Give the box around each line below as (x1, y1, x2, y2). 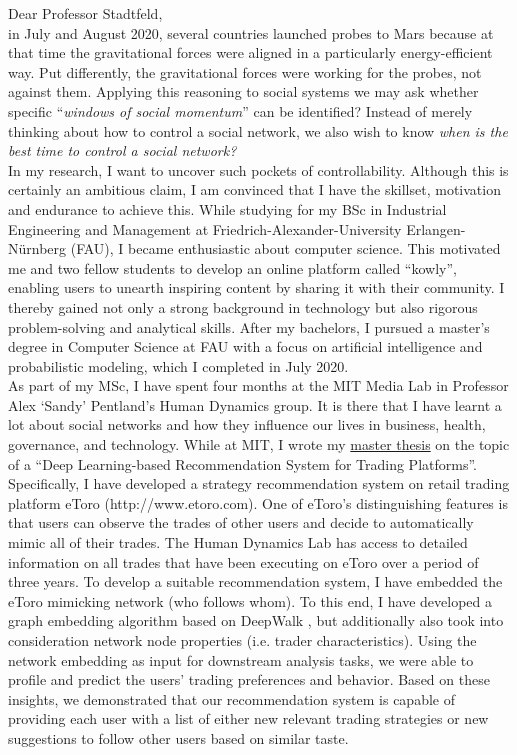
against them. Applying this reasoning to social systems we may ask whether (8, 81, 479, 102)
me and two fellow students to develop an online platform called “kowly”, (8, 257, 457, 278)
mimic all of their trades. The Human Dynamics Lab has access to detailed (8, 532, 468, 553)
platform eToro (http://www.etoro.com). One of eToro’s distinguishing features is (8, 492, 508, 513)
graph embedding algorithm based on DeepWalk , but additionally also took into (8, 610, 504, 631)
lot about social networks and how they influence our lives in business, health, (8, 414, 486, 435)
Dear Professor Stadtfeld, (8, 3, 163, 23)
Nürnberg (8, 238, 67, 259)
